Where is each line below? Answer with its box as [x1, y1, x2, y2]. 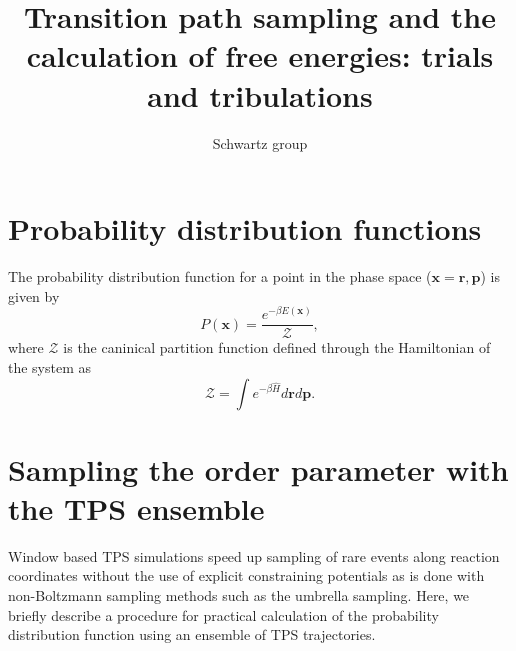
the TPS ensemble [8, 487, 265, 528]
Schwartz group [212, 132, 308, 153]
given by [8, 285, 60, 306]
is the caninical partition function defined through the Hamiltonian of [63, 337, 491, 358]
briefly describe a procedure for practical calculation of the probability [8, 604, 439, 625]
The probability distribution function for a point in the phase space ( [8, 266, 432, 287]
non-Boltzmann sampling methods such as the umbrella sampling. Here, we [8, 585, 470, 606]
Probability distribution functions [8, 208, 482, 249]
